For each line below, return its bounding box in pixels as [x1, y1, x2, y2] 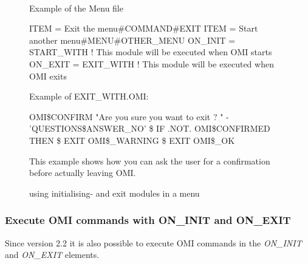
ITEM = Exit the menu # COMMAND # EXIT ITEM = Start [29, 22, 258, 35]
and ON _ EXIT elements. [5, 248, 100, 261]
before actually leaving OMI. [29, 166, 136, 179]
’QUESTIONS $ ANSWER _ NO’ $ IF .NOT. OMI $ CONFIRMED [29, 122, 270, 135]
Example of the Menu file [29, 1, 123, 14]
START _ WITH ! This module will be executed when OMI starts [29, 46, 272, 58]
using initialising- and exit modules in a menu [29, 186, 200, 199]
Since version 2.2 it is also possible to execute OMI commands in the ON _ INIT [5, 236, 302, 249]
